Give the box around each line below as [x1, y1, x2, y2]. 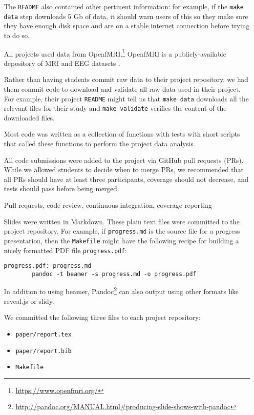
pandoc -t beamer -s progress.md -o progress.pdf [32, 270, 196, 277]
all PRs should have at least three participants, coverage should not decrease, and [4, 174, 249, 184]
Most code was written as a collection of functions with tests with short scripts [4, 129, 240, 139]
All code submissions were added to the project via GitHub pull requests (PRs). [4, 155, 244, 165]
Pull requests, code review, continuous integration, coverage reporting [4, 200, 212, 210]
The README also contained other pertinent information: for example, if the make [4, 1, 244, 11]
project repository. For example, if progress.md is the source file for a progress [4, 226, 240, 236]
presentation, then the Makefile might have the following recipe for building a [4, 235, 239, 245]
